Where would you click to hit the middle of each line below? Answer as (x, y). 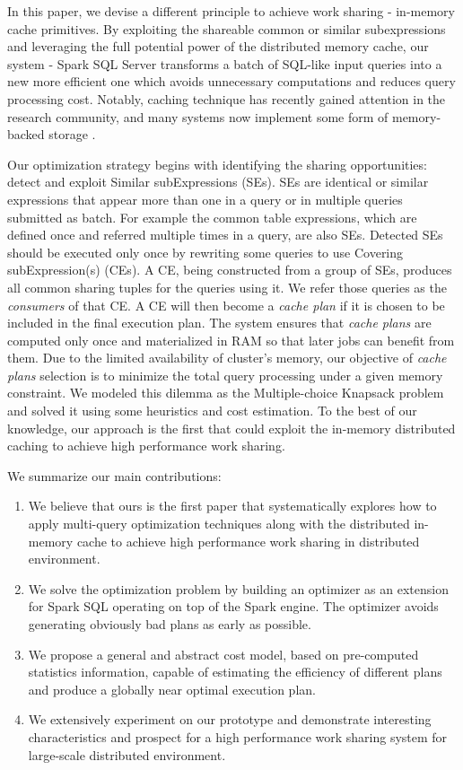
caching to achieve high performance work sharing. (146, 446)
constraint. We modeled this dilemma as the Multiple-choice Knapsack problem (226, 393)
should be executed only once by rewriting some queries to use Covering (205, 252)
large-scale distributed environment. (127, 754)
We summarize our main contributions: (114, 475)
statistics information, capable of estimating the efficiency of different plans (235, 672)
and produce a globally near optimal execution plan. (172, 689)
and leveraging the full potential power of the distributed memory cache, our (218, 46)
